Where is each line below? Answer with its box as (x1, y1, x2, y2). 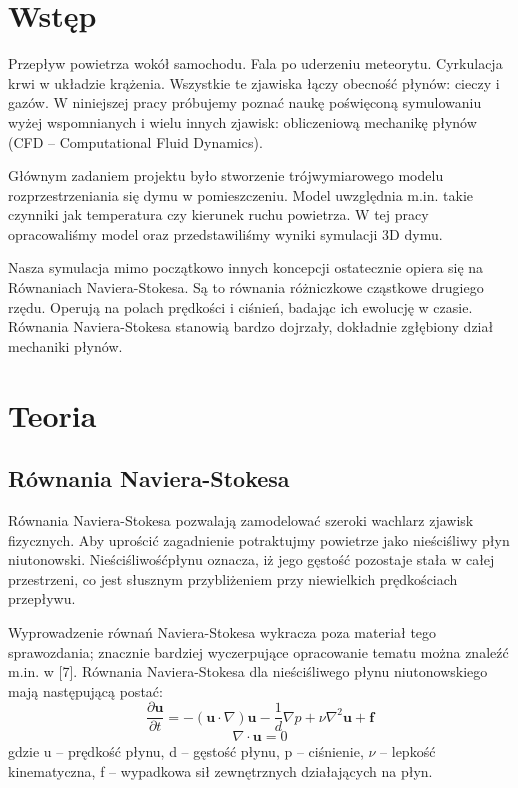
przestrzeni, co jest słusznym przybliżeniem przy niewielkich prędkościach (8, 568, 458, 589)
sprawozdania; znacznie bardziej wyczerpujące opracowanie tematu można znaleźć (8, 641, 509, 662)
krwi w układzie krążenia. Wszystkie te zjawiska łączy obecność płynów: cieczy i (8, 72, 500, 93)
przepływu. (8, 588, 76, 609)
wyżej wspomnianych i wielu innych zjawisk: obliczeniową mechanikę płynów (8, 111, 477, 132)
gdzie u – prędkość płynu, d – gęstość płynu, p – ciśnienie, (8, 741, 364, 762)
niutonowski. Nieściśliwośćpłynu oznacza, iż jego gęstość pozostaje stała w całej (8, 549, 495, 570)
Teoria (8, 394, 97, 435)
